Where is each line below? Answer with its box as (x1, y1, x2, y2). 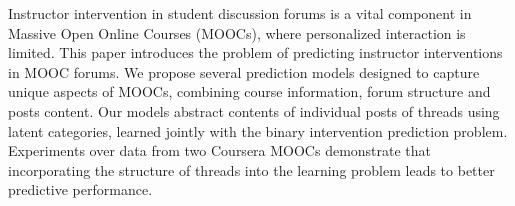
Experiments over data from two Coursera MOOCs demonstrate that (8, 140, 432, 161)
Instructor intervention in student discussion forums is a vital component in (8, 3, 472, 23)
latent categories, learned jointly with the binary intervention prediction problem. (8, 120, 508, 141)
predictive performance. (8, 179, 153, 200)
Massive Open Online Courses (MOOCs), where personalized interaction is (8, 22, 466, 43)
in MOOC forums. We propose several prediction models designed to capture (8, 61, 480, 82)
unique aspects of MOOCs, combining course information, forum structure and (8, 81, 491, 102)
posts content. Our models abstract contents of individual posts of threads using (8, 100, 500, 121)
